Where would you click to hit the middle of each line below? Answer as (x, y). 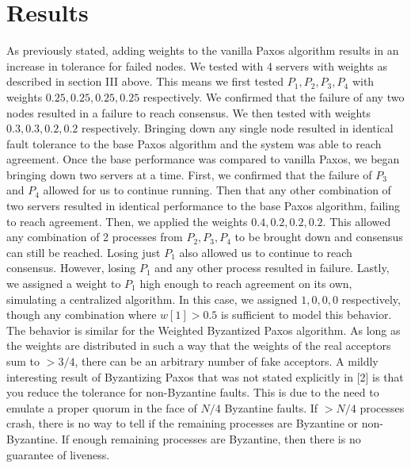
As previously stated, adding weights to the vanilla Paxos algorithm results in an (203, 50)
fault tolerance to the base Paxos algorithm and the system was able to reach (194, 143)
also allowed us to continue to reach (266, 252)
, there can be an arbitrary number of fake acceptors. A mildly (226, 361)
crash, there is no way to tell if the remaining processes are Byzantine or (183, 423)
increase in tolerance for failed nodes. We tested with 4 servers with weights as (197, 65)
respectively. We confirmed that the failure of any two (274, 96)
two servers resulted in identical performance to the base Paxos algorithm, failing (204, 206)
